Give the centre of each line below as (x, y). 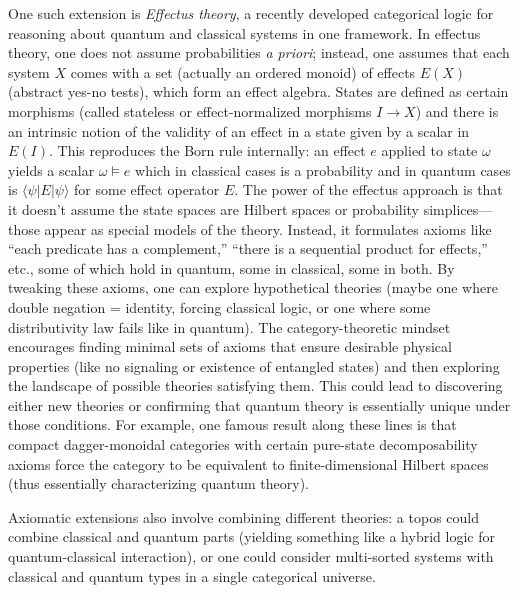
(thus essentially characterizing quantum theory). (158, 483)
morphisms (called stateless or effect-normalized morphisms (190, 110)
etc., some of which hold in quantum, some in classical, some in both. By (231, 267)
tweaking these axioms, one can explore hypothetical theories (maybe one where (253, 287)
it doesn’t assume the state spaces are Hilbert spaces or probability (214, 208)
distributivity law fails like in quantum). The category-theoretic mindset (229, 326)
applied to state (429, 150)
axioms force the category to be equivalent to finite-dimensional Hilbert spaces (248, 463)
